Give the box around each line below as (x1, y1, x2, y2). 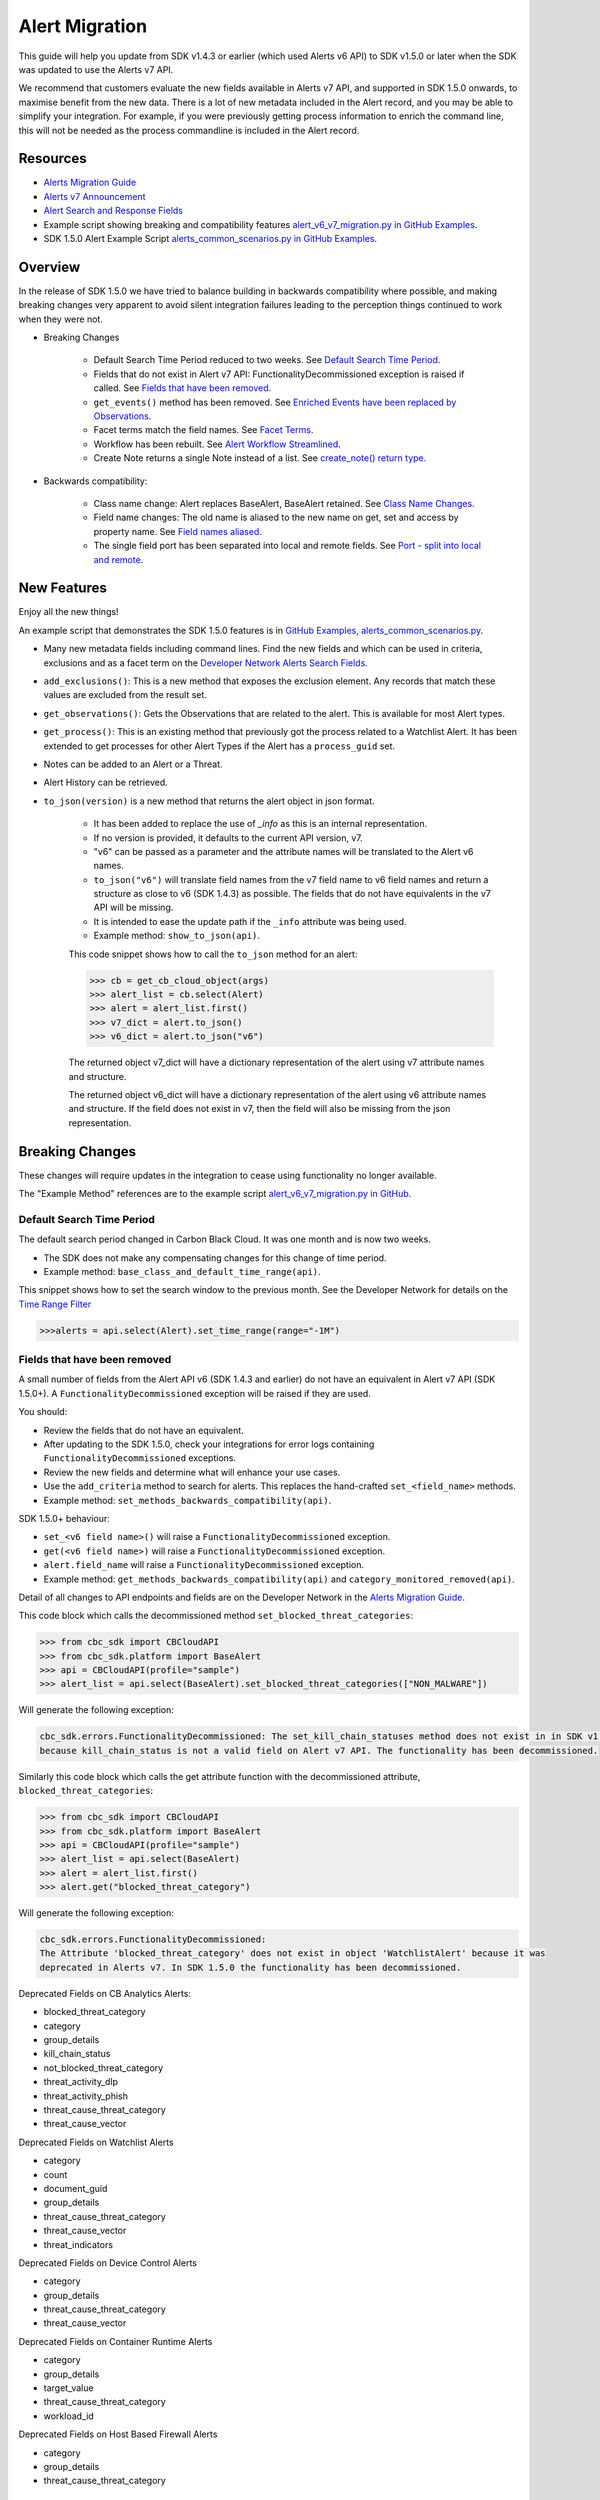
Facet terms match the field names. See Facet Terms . (93, 424, 314, 436)
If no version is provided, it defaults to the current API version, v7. (93, 831, 364, 844)
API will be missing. (93, 901, 174, 914)
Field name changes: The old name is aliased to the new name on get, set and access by (93, 511, 459, 524)
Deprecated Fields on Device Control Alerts (18, 2256, 197, 2269)
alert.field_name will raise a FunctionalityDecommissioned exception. (43, 1559, 365, 1571)
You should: (18, 1406, 68, 1418)
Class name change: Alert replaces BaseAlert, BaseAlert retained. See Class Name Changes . (93, 497, 475, 509)
